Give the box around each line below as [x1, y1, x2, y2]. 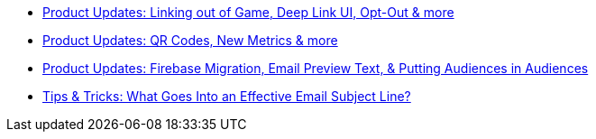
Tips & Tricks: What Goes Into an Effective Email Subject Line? [42, 88, 411, 104]
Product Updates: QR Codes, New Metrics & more [42, 32, 338, 48]
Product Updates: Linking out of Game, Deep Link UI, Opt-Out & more [42, 5, 454, 20]
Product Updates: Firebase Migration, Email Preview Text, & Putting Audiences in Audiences [42, 60, 589, 76]
